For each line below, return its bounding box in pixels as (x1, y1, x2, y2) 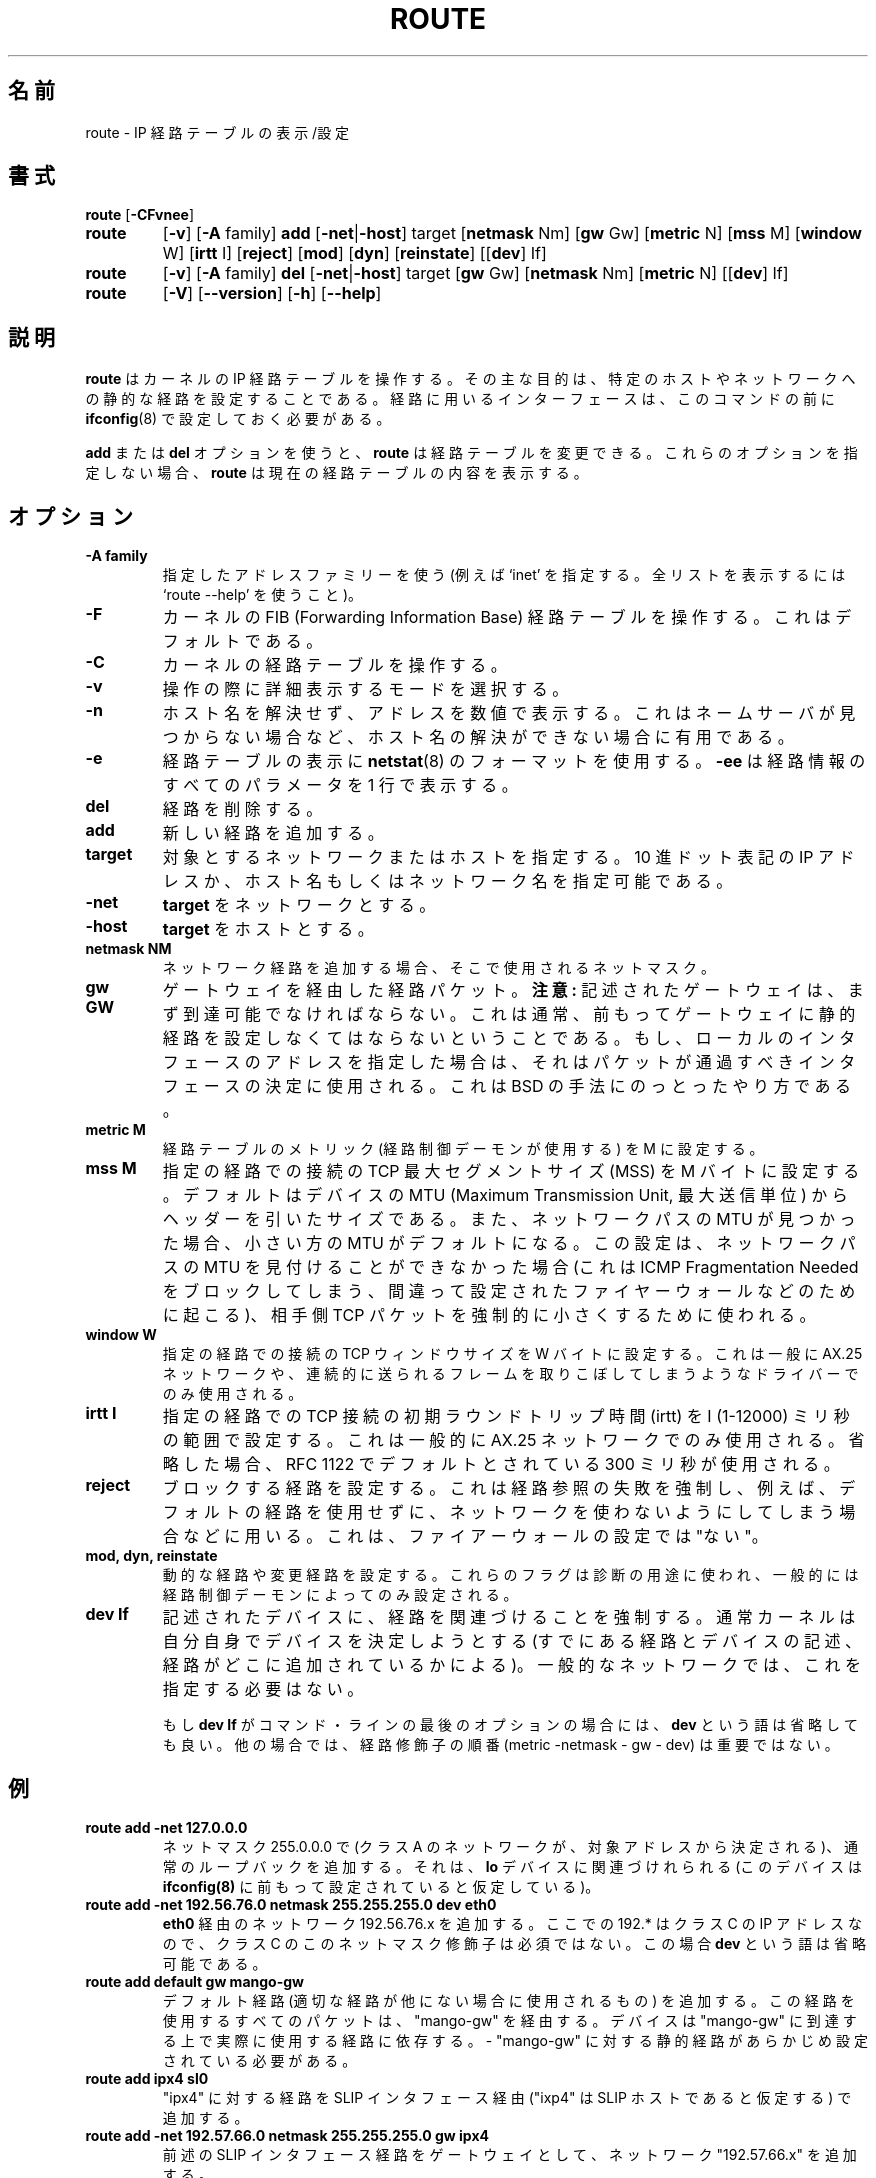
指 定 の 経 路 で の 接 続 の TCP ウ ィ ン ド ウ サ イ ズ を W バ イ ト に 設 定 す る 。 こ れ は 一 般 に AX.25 (162, 1345, 863, 1363)
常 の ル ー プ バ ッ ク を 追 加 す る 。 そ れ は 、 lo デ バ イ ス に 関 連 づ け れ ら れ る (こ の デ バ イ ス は (162, 1857, 862, 1875)
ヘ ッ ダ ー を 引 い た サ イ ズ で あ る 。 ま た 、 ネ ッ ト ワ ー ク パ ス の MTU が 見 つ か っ (162, 1209, 856, 1230)
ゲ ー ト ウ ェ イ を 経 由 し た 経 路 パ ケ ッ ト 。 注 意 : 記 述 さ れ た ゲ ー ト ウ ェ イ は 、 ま (162, 980, 864, 1001)
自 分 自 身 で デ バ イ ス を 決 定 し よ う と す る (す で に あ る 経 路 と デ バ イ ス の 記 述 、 (162, 1631, 862, 1652)
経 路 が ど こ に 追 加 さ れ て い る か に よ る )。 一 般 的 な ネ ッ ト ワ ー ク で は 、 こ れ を (162, 1655, 862, 1676)
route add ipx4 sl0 (85, 2069, 209, 2087)
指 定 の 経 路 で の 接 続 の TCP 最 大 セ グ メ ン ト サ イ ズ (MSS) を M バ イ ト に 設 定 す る (162, 1161, 860, 1182)
